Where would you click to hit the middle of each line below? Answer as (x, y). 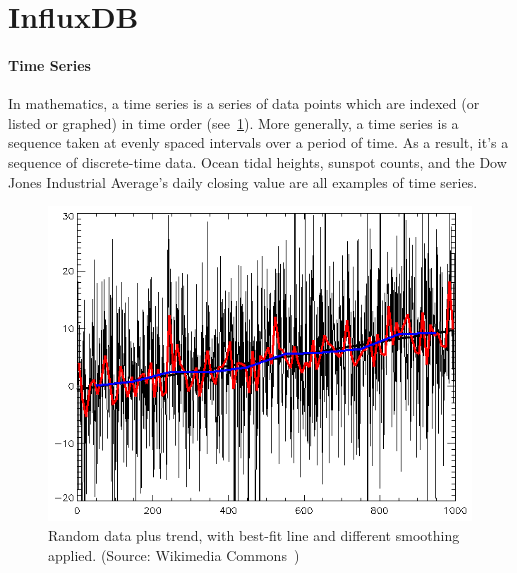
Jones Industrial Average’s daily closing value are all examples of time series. (243, 181)
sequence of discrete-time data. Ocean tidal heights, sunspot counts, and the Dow (257, 161)
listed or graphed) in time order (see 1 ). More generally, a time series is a (233, 122)
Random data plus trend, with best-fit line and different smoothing (254, 535)
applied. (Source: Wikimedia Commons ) (174, 554)
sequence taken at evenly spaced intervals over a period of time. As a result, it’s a (258, 142)
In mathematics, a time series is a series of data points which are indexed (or (244, 103)
